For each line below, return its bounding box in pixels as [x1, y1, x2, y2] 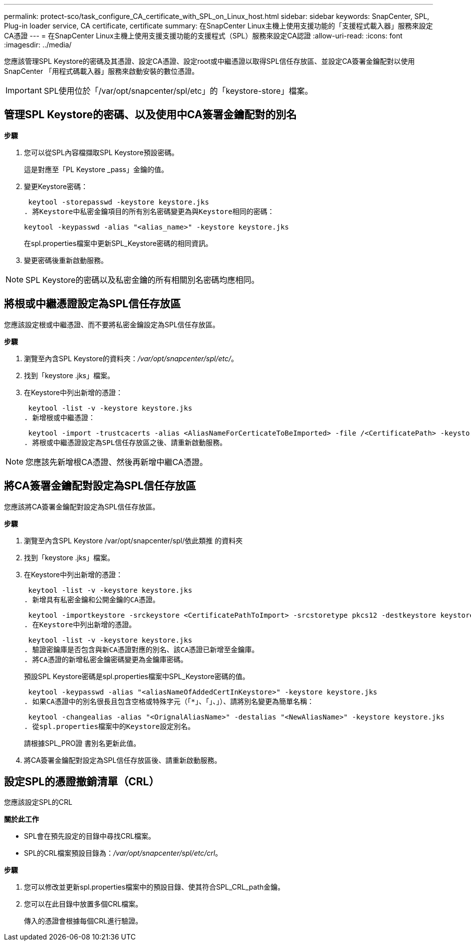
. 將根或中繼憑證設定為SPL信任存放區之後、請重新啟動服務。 [24, 438, 227, 447]
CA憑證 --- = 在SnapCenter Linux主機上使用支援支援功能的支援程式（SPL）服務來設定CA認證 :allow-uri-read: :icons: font [4, 31, 403, 40]
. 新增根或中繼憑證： [24, 413, 95, 422]
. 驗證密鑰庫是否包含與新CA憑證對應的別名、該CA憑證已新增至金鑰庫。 [24, 645, 259, 654]
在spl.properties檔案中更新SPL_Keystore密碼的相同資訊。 [24, 238, 213, 247]
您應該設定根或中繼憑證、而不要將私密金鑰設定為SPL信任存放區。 [4, 320, 220, 329]
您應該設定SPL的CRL [4, 798, 72, 807]
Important [5, 85, 42, 95]
